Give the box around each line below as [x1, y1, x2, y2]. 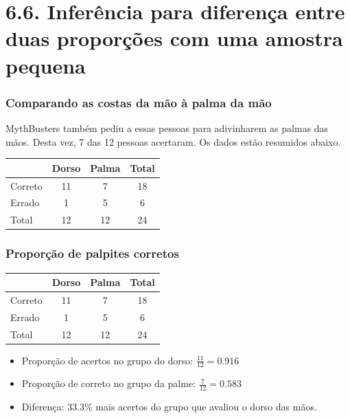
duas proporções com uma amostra [5, 24, 343, 52]
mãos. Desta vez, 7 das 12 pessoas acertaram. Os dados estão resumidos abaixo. [5, 134, 341, 148]
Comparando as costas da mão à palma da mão [5, 93, 272, 111]
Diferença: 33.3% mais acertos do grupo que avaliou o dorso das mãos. [21, 399, 317, 414]
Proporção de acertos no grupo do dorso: [21, 353, 194, 367]
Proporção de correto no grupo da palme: [21, 376, 196, 390]
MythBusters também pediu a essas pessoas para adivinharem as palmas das [5, 120, 329, 135]
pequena [5, 51, 86, 79]
